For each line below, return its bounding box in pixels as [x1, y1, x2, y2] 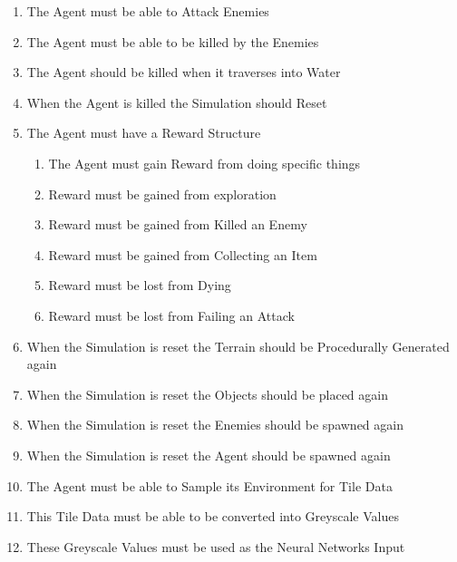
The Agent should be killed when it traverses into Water [26, 63, 341, 82]
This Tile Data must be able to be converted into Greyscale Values [26, 507, 399, 526]
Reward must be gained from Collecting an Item [48, 245, 317, 264]
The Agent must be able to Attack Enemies [26, 2, 269, 20]
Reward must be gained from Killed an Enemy [48, 215, 307, 234]
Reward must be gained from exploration [48, 184, 277, 203]
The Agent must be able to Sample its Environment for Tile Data [26, 476, 393, 495]
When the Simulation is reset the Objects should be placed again [26, 384, 388, 403]
